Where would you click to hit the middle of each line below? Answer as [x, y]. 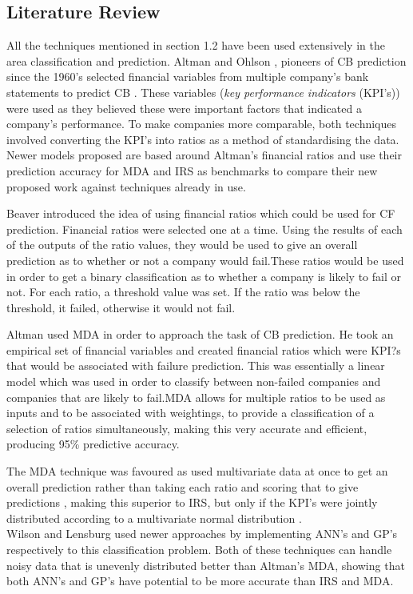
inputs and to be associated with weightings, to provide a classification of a [191, 413]
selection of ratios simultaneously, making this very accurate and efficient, [187, 428]
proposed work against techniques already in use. [126, 186]
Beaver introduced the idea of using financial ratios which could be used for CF [201, 213]
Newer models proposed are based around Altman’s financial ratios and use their [204, 155]
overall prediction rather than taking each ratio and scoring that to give [183, 486]
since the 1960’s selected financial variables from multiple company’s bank [188, 76]
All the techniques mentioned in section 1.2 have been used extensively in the [196, 45]
